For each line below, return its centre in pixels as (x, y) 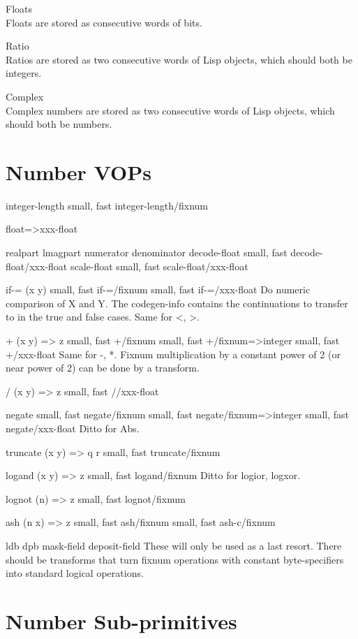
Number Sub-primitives (121, 620)
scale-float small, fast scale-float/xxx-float (159, 266)
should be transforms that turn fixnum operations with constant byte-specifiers (175, 559)
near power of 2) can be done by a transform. (103, 368)
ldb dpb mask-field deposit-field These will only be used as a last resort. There (174, 545)
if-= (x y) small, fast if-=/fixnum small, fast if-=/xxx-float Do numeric (158, 289)
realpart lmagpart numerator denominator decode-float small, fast (147, 252)
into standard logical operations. (75, 573)
